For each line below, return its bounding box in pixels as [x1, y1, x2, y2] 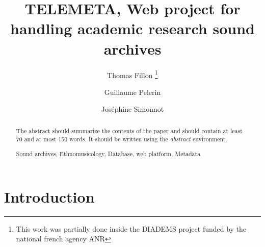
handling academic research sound [10, 18, 255, 39]
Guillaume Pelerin [104, 86, 161, 97]
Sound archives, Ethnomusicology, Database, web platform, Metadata [16, 149, 201, 158]
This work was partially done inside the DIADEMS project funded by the [16, 223, 247, 234]
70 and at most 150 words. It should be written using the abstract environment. [16, 135, 227, 143]
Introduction [4, 186, 95, 207]
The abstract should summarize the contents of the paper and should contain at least [16, 126, 243, 135]
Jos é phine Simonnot [101, 104, 164, 114]
